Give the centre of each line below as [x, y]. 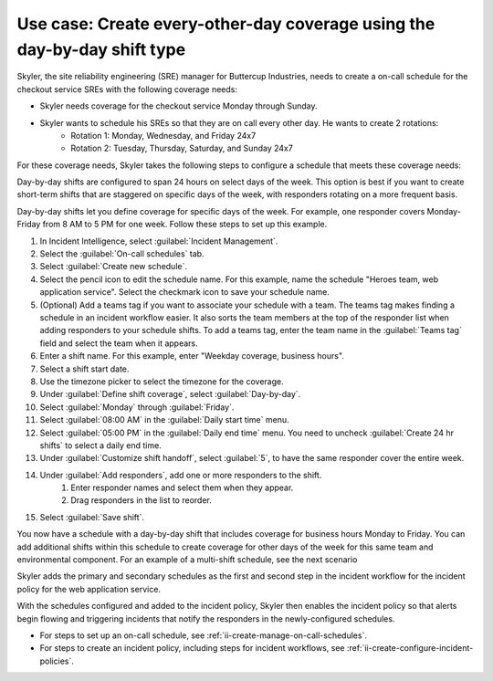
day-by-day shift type [101, 49]
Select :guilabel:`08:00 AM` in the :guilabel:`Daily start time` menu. [164, 420]
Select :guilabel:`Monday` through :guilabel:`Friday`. [137, 407]
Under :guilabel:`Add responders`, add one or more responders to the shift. [181, 475]
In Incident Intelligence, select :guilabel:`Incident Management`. [159, 241]
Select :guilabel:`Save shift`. [92, 517]
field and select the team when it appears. [119, 343]
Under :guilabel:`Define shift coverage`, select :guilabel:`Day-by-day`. [170, 394]
